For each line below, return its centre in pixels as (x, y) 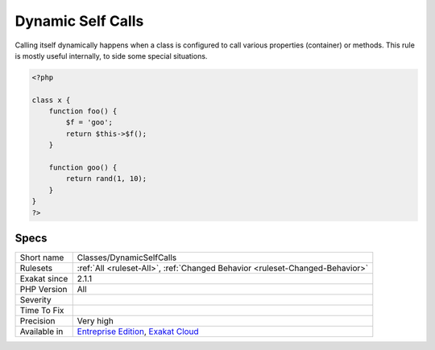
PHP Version (43, 290)
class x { (51, 100)
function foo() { (83, 111)
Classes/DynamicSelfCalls (127, 257)
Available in (41, 331)
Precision (37, 321)
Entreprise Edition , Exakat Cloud (138, 331)
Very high (95, 321)
